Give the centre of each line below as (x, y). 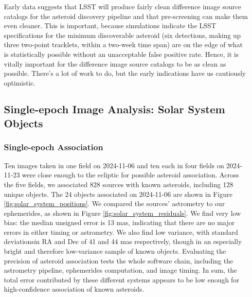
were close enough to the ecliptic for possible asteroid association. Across (130, 175)
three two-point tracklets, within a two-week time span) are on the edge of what (123, 44)
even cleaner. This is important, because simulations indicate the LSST (110, 26)
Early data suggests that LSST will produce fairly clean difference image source (123, 6)
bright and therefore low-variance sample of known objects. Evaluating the (115, 251)
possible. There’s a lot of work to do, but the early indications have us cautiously (125, 73)
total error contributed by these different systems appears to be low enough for (122, 279)
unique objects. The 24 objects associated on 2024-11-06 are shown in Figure (118, 194)
